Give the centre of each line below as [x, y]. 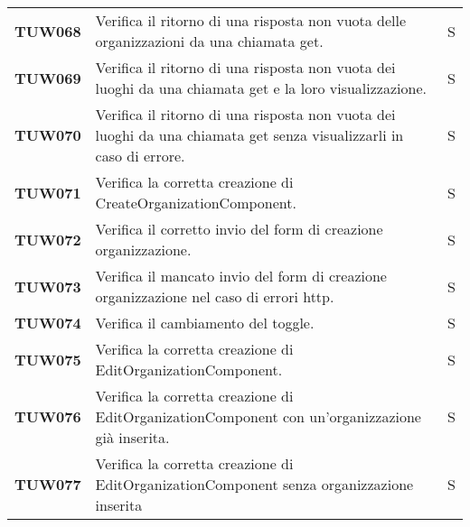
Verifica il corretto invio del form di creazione [239, 229]
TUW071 [48, 192]
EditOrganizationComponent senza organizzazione [254, 484]
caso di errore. [140, 156]
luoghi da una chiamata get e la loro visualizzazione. [261, 88]
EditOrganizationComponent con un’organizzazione [258, 416]
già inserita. [132, 437]
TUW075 [48, 359]
